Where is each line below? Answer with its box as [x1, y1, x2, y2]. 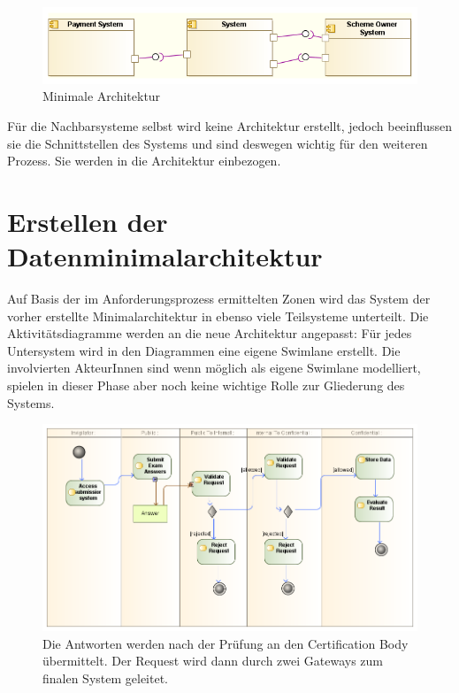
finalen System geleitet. [42, 668, 169, 687]
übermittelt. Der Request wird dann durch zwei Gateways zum [42, 651, 383, 670]
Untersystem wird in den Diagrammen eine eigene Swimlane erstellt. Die [7, 341, 401, 359]
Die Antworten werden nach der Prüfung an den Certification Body [42, 634, 409, 652]
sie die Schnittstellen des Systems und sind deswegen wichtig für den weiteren [7, 134, 428, 152]
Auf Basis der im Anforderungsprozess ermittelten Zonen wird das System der [7, 289, 431, 308]
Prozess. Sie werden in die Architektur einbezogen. [7, 151, 281, 170]
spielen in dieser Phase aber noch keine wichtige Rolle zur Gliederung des [7, 376, 405, 394]
